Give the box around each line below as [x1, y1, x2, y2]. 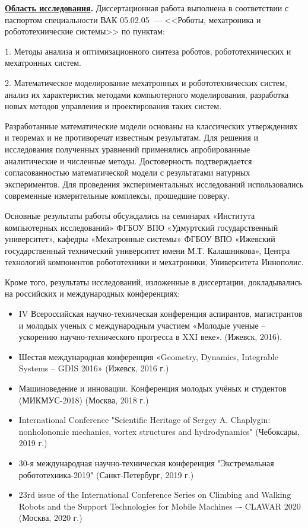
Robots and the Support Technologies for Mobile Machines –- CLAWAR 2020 [18, 500, 301, 512]
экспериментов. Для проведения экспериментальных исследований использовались [5, 177, 304, 190]
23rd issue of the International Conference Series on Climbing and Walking [18, 488, 291, 501]
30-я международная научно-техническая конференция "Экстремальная [18, 457, 274, 469]
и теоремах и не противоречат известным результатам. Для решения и [5, 131, 259, 144]
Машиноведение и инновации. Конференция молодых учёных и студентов [18, 382, 287, 395]
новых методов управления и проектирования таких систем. [5, 100, 222, 112]
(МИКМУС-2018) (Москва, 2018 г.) [18, 393, 149, 406]
